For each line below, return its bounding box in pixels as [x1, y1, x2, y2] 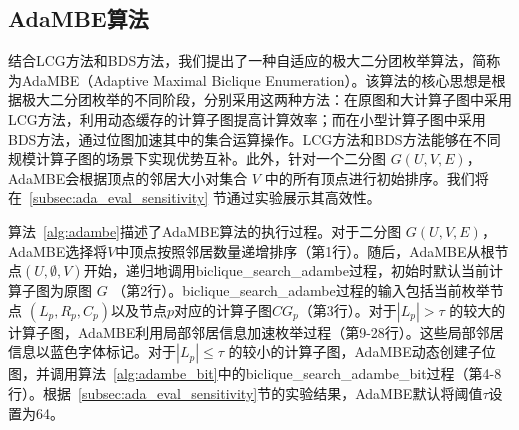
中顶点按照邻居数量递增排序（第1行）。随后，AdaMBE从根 [115, 240, 495, 261]
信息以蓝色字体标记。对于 [8, 341, 176, 362]
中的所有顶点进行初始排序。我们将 [264, 167, 489, 188]
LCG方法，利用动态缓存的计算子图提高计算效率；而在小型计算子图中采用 [8, 108, 486, 129]
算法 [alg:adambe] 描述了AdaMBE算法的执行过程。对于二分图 [8, 220, 402, 241]
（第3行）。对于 [298, 299, 397, 320]
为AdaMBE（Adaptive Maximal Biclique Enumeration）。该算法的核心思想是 [8, 69, 492, 90]
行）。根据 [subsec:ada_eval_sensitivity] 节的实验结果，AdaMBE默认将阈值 [8, 382, 483, 403]
